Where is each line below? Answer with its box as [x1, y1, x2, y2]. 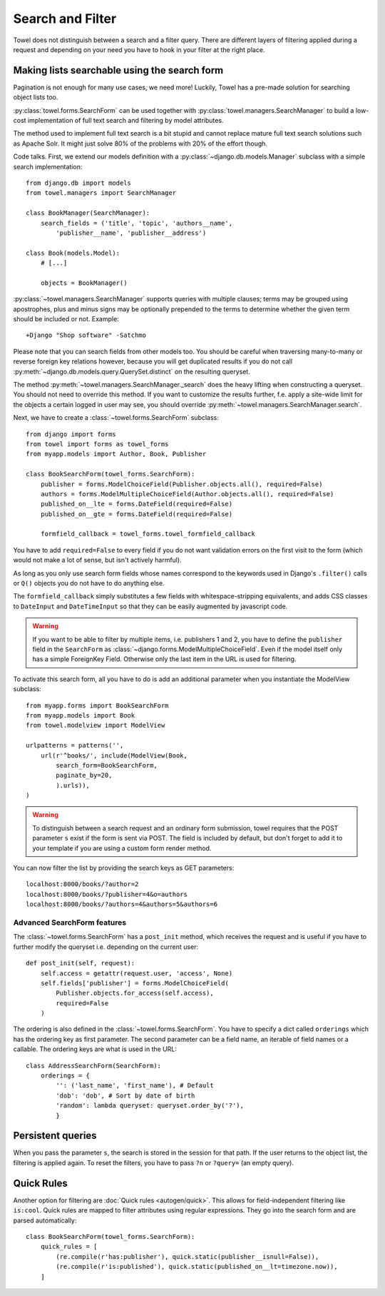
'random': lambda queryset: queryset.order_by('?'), [56, 1102, 244, 1110]
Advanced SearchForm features [13, 918, 127, 928]
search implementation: [13, 162, 83, 171]
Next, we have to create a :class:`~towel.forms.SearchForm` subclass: [13, 413, 219, 422]
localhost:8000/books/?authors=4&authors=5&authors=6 [26, 900, 217, 908]
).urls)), [56, 781, 91, 789]
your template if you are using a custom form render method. [32, 843, 212, 853]
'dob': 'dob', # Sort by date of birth [56, 1091, 195, 1100]
